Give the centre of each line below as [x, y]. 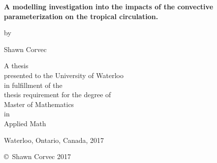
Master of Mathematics [39, 104]
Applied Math [25, 123]
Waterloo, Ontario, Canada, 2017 [54, 140]
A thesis [16, 66]
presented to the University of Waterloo [64, 75]
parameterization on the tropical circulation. [81, 16]
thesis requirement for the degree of [58, 95]
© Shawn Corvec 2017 [37, 156]
